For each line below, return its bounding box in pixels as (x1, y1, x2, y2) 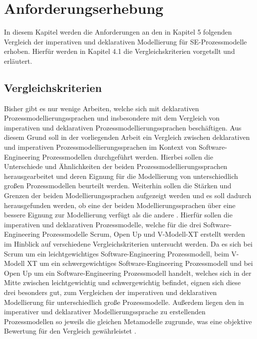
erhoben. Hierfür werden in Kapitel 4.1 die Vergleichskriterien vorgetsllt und (4, 46, 235, 56)
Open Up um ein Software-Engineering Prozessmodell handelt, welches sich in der (4, 267, 252, 278)
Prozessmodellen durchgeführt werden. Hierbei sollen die (42, 151, 214, 162)
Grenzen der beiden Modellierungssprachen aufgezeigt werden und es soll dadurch (4, 190, 252, 201)
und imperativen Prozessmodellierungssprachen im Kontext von (4, 142, 197, 152)
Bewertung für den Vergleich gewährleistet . (4, 326, 136, 336)
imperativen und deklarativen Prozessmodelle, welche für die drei (4, 219, 201, 229)
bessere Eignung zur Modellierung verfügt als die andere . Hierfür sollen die (4, 210, 233, 220)
